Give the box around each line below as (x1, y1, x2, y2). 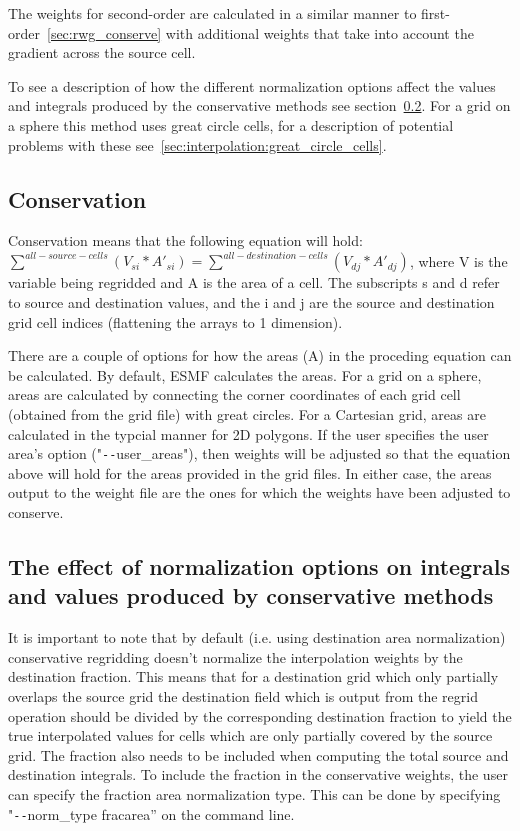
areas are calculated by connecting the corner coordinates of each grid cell (8, 384, 461, 405)
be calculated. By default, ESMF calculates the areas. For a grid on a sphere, (8, 364, 482, 385)
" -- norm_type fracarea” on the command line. (8, 803, 295, 824)
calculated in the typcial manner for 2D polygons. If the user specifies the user (8, 423, 489, 444)
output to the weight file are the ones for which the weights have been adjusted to (8, 482, 511, 503)
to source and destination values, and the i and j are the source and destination (8, 292, 495, 313)
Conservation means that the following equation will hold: (8, 230, 363, 251)
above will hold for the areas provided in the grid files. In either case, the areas (8, 462, 492, 483)
